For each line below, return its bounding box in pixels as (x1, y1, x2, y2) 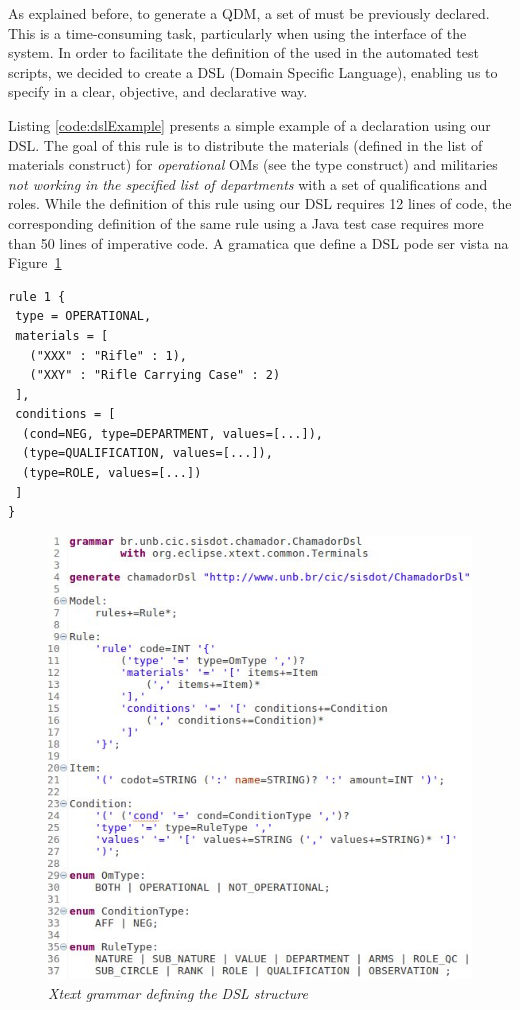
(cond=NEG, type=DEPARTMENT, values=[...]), (22, 426, 323, 441)
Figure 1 (8, 252, 62, 273)
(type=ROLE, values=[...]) (22, 466, 202, 481)
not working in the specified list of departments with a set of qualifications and (8, 173, 488, 194)
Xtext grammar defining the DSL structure (48, 982, 308, 1003)
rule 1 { (8, 289, 66, 304)
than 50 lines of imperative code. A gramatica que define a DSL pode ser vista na (8, 232, 509, 253)
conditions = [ (15, 407, 116, 422)
